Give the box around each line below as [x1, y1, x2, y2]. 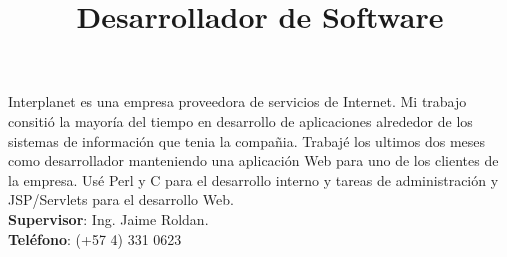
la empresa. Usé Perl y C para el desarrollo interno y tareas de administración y [8, 169, 499, 190]
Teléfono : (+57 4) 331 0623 [8, 228, 182, 249]
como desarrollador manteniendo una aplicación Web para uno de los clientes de [8, 150, 499, 171]
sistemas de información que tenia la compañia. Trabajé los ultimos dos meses [8, 130, 486, 151]
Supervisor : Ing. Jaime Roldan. [8, 208, 209, 229]
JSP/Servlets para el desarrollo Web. [8, 189, 234, 210]
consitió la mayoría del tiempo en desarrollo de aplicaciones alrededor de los [8, 110, 473, 131]
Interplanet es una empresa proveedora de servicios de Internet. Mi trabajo [8, 91, 467, 112]
